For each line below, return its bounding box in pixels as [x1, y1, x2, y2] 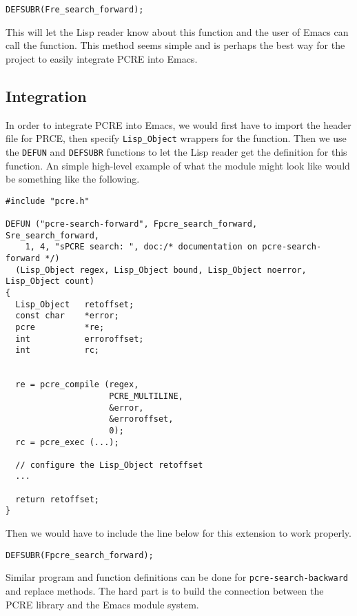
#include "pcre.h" [6, 196, 90, 206]
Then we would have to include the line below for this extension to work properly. [6, 526, 351, 540]
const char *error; [15, 311, 119, 321]
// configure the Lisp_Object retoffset [15, 460, 203, 470]
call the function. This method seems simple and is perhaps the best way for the [6, 38, 345, 52]
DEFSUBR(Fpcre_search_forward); [6, 550, 154, 560]
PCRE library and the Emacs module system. [6, 597, 199, 611]
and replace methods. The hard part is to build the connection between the [6, 584, 324, 598]
